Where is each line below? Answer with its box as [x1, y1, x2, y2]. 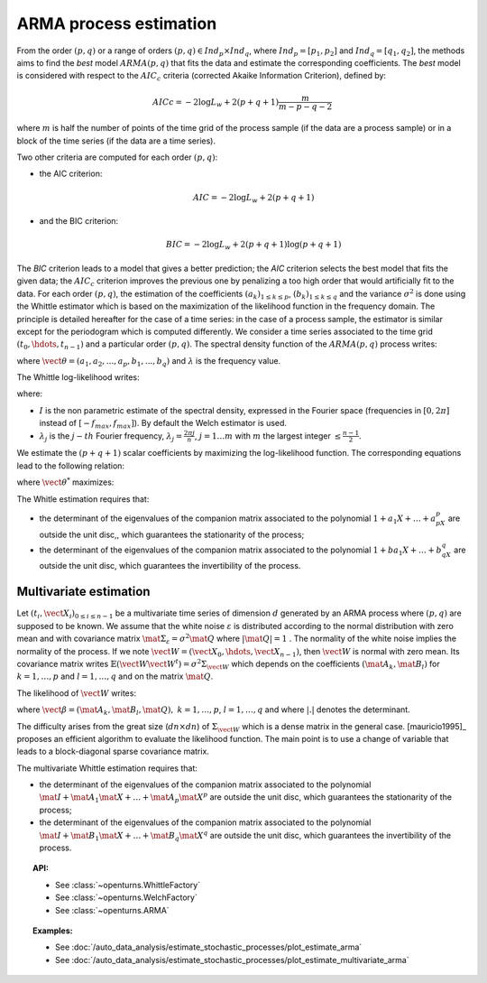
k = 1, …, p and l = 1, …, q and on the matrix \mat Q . [16, 671, 214, 682]
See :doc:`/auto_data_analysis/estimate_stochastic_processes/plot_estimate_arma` [55, 941, 363, 952]
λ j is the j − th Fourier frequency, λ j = [39, 430, 183, 443]
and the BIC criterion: [39, 216, 119, 227]
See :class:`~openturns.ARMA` [55, 904, 170, 915]
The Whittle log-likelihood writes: [16, 372, 140, 383]
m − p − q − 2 [278, 101, 333, 112]
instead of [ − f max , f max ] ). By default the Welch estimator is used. [39, 418, 288, 431]
